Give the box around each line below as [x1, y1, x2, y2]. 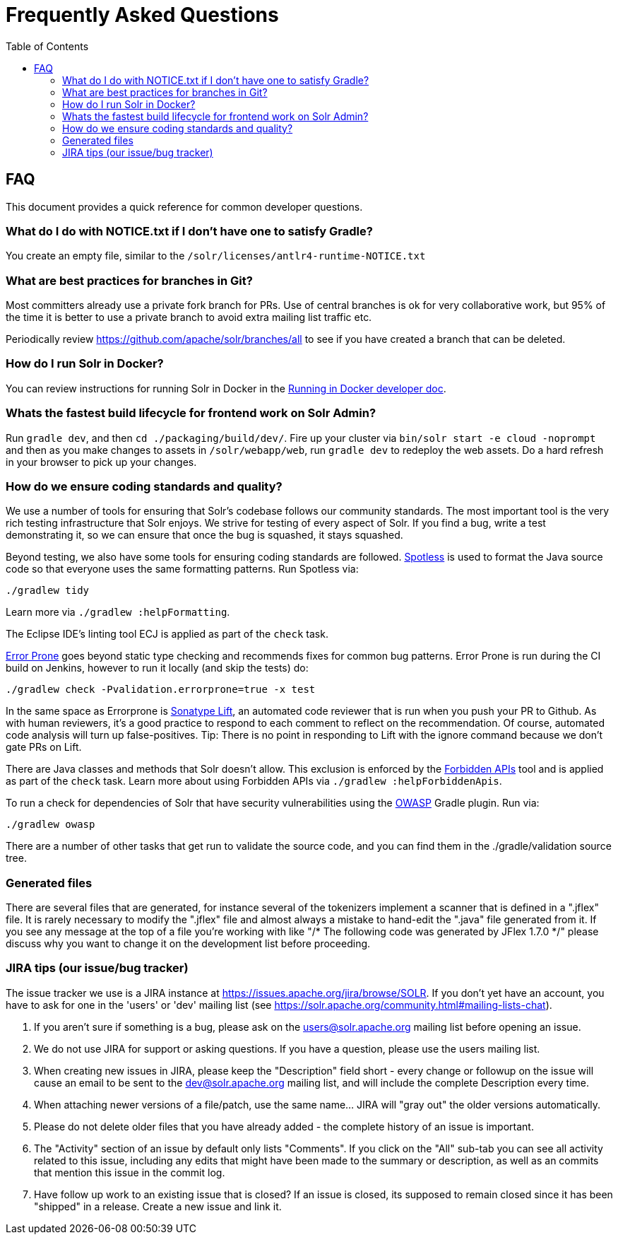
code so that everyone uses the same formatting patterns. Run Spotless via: [6, 563, 359, 575]
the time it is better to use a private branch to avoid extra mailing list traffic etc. [6, 311, 372, 324]
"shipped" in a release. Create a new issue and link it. [34, 1200, 282, 1212]
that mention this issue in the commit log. [34, 1166, 225, 1178]
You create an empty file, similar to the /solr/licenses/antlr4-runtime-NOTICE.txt [6, 250, 426, 262]
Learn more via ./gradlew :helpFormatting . [6, 606, 230, 619]
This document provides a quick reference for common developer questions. [6, 200, 363, 213]
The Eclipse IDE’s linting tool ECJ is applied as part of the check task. [6, 628, 328, 641]
